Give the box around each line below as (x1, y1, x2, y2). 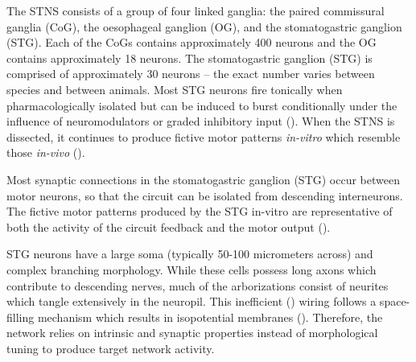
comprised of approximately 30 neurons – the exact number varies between (6, 65, 375, 82)
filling (6, 308, 35, 325)
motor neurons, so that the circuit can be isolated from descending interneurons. (6, 187, 403, 204)
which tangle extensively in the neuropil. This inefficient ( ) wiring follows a (6, 293, 377, 310)
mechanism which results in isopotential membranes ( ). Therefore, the (37, 308, 383, 325)
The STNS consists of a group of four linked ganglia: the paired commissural (6, 2, 385, 19)
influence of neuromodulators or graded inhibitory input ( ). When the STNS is (6, 113, 395, 130)
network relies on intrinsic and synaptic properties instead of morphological (6, 324, 378, 341)
